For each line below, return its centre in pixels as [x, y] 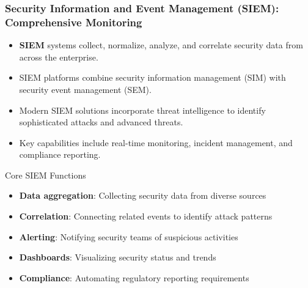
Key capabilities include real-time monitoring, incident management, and [156, 142]
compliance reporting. [60, 154]
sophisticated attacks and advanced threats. [101, 122]
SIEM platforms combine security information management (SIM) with [152, 77]
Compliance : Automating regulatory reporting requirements [134, 277]
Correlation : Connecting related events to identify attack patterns [146, 216]
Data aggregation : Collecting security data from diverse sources [143, 195]
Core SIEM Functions [46, 175]
